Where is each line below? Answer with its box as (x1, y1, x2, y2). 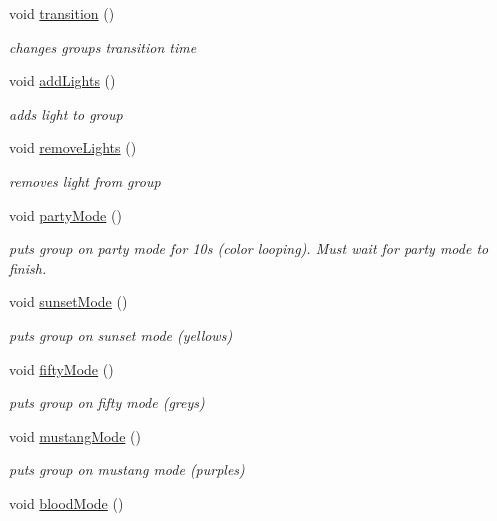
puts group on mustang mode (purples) (9, 459, 245, 480)
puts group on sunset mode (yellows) (9, 324, 233, 345)
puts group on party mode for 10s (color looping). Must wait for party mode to (9, 238, 489, 259)
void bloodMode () (9, 492, 124, 513)
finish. (9, 257, 47, 278)
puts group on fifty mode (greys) (9, 392, 205, 413)
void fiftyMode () (9, 358, 114, 379)
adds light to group (9, 103, 123, 124)
